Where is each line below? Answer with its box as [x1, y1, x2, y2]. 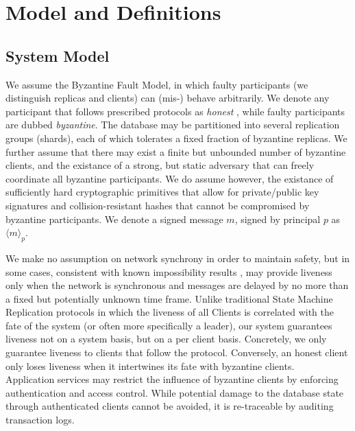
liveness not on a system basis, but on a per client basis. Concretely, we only [5, 331, 327, 346]
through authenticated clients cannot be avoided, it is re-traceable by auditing [5, 399, 334, 413]
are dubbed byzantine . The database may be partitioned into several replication [5, 117, 340, 132]
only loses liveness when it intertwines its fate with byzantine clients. [5, 358, 295, 373]
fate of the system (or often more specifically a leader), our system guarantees [5, 318, 332, 332]
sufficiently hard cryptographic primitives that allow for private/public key [5, 185, 319, 199]
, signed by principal [234, 211, 321, 226]
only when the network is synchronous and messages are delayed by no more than [5, 278, 349, 292]
